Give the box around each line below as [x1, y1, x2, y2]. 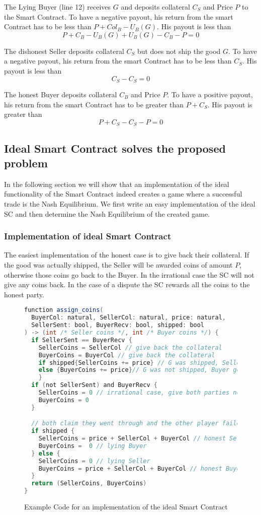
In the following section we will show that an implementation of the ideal [4, 178, 229, 189]
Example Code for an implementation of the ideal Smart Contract [24, 501, 228, 512]
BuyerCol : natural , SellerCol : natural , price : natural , [31, 314, 226, 321]
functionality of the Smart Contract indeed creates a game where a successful [4, 188, 242, 199]
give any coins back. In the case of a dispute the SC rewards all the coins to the [4, 279, 250, 290]
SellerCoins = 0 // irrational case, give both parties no [38, 389, 240, 397]
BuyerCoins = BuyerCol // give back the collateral [38, 351, 215, 359]
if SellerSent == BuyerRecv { [31, 336, 132, 344]
